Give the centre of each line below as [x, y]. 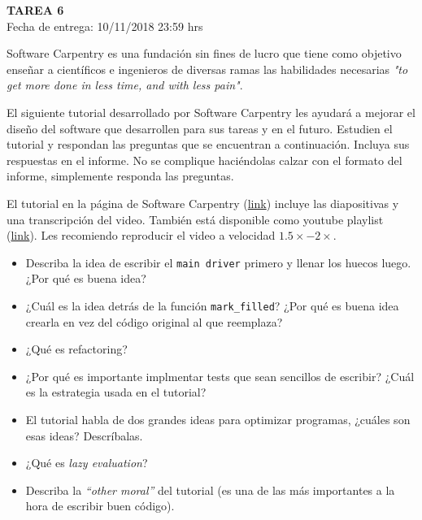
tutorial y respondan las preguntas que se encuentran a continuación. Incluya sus [208, 144]
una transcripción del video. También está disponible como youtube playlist [195, 219]
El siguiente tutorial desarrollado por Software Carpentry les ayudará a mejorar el [211, 112]
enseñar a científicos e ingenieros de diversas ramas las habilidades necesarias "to [207, 69]
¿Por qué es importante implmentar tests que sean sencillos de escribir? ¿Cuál [220, 376]
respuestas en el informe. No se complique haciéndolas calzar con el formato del [204, 160]
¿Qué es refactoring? [76, 349]
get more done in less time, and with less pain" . [125, 85]
